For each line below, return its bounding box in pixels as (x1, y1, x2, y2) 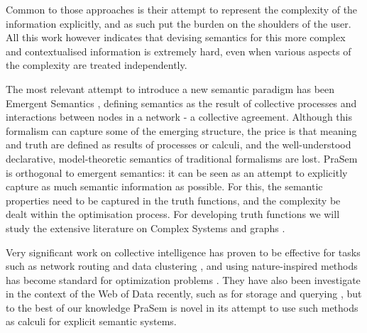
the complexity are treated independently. (6, 58, 187, 72)
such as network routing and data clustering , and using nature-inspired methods (6, 258, 358, 273)
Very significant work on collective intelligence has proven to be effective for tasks (6, 244, 361, 259)
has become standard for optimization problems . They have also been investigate (6, 272, 361, 287)
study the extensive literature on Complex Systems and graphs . (6, 220, 285, 235)
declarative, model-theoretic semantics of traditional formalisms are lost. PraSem (6, 151, 358, 165)
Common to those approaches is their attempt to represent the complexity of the (6, 2, 358, 16)
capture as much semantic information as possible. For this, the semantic (6, 179, 323, 194)
